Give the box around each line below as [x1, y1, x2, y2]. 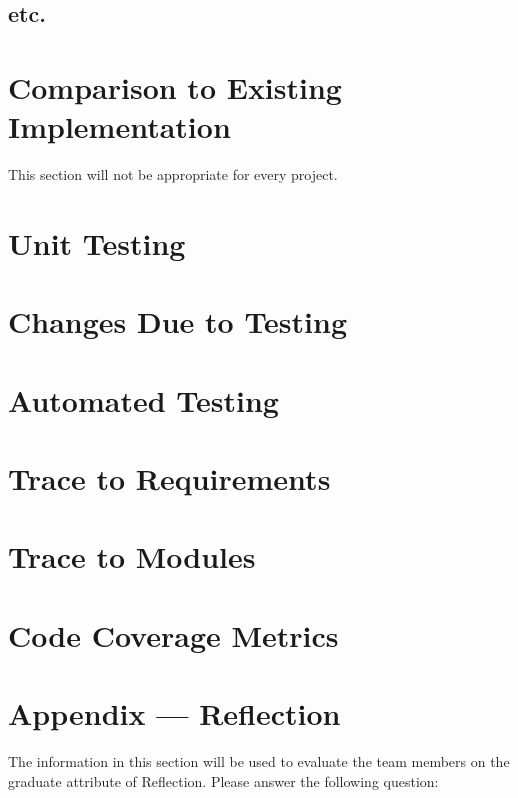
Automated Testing [8, 379, 279, 420]
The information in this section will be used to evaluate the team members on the [8, 751, 510, 772]
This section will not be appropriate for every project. [8, 164, 338, 185]
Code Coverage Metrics [8, 614, 339, 655]
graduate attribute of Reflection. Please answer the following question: [8, 770, 439, 791]
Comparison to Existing [8, 66, 342, 107]
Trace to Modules [8, 536, 256, 577]
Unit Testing [8, 222, 186, 263]
